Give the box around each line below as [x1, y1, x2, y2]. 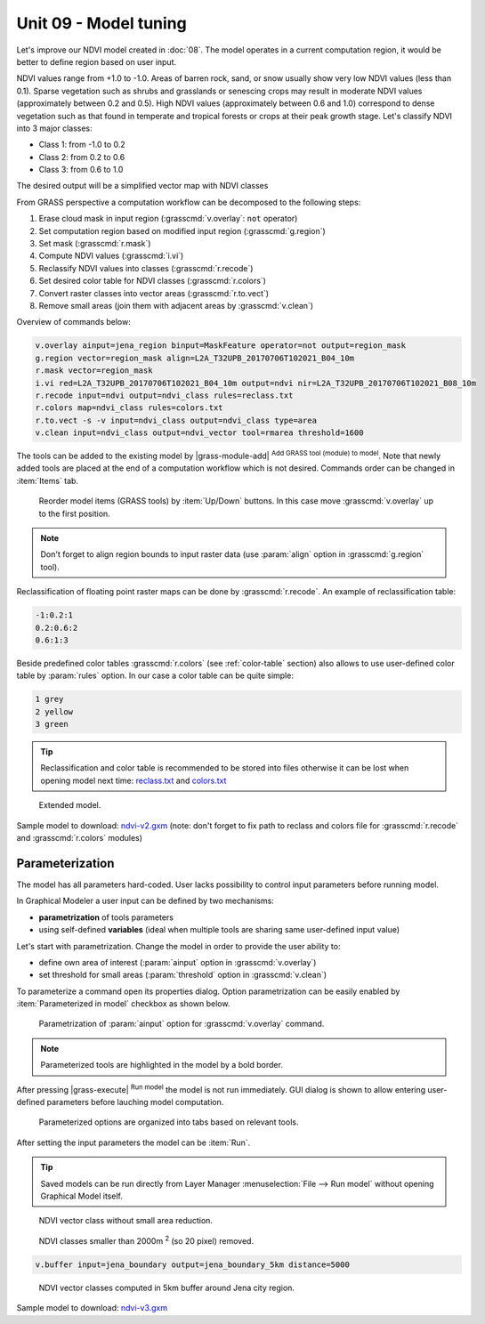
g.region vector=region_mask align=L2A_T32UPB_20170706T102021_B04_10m [35, 352, 355, 363]
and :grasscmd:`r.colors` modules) [16, 833, 142, 844]
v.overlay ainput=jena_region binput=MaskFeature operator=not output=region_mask [35, 341, 407, 351]
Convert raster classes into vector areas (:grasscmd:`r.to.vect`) [38, 287, 270, 298]
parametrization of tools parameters [38, 912, 174, 923]
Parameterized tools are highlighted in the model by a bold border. [40, 1060, 284, 1070]
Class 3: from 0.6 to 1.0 [38, 165, 124, 175]
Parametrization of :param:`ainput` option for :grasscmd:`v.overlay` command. [38, 1019, 325, 1029]
